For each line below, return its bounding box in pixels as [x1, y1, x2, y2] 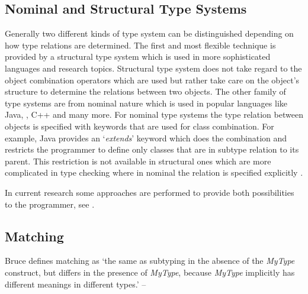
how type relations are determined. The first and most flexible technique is [5, 38, 276, 51]
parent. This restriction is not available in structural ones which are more [5, 154, 271, 167]
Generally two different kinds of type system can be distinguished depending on [5, 27, 294, 40]
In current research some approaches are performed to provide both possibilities [5, 186, 294, 198]
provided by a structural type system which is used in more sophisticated [5, 50, 271, 63]
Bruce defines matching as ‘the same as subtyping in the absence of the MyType [5, 254, 295, 267]
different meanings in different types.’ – [5, 277, 146, 290]
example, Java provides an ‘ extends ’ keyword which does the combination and [5, 131, 287, 144]
